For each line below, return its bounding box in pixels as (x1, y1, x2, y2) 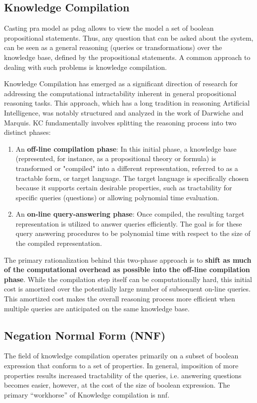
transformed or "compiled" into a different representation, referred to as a (15, 163, 238, 173)
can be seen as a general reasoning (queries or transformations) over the (4, 42, 222, 53)
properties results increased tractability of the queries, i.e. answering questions (4, 370, 242, 380)
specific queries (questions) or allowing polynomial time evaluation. (15, 192, 219, 202)
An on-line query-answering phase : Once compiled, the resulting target (15, 209, 245, 219)
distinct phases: (4, 127, 51, 137)
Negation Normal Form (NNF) (4, 327, 166, 343)
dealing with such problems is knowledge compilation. (4, 61, 167, 72)
